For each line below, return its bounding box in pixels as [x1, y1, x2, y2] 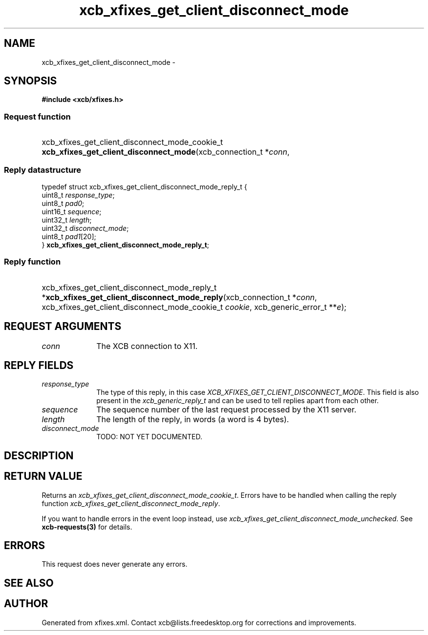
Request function [4, 111, 71, 122]
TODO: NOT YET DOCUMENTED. [96, 432, 203, 441]
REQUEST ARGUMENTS [4, 320, 122, 333]
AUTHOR [4, 597, 48, 610]
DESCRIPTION [4, 449, 74, 462]
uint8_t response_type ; [42, 190, 115, 199]
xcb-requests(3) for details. [42, 522, 132, 531]
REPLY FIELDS [4, 359, 74, 371]
